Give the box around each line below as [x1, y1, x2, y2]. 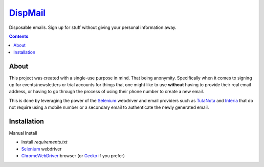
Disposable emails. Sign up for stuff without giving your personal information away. [9, 24, 176, 30]
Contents [9, 33, 29, 39]
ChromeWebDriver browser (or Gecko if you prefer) [21, 153, 125, 159]
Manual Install [9, 130, 37, 136]
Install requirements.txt [21, 139, 68, 145]
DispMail [9, 7, 46, 18]
